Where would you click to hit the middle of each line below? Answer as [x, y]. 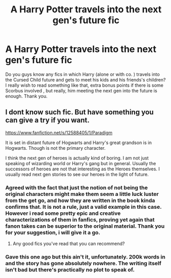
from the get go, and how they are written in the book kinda [80, 200]
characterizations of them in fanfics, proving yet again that [80, 220]
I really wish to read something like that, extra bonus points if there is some [84, 85]
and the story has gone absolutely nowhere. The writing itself [83, 263]
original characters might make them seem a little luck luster [82, 194]
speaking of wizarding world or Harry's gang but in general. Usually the [81, 163]
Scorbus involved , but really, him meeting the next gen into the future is [81, 90]
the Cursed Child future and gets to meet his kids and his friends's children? [85, 80]
